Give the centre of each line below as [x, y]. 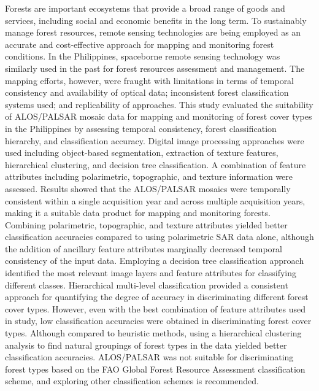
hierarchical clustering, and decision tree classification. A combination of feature [156, 164]
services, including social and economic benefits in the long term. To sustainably [156, 20]
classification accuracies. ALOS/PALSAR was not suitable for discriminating [149, 357]
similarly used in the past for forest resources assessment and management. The [155, 68]
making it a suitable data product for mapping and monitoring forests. [138, 213]
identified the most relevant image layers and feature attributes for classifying [151, 273]
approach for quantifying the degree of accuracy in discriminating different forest [157, 297]
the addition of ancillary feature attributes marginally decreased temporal [144, 248]
